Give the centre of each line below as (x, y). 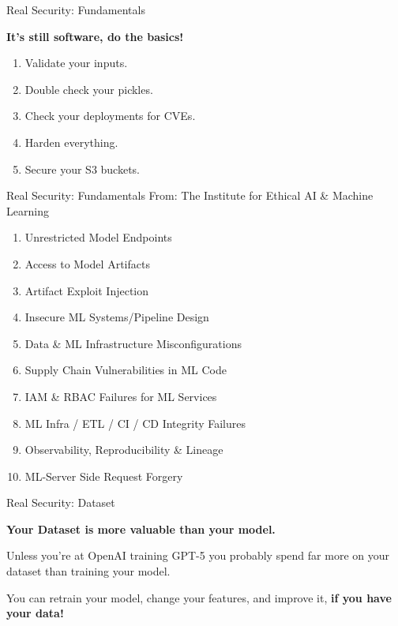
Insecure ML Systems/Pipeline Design (117, 317)
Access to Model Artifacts (87, 263)
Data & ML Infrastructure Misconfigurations (133, 343)
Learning (28, 210)
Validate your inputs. (76, 63)
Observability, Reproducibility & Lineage (124, 450)
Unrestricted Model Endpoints (98, 237)
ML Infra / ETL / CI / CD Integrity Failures (135, 423)
